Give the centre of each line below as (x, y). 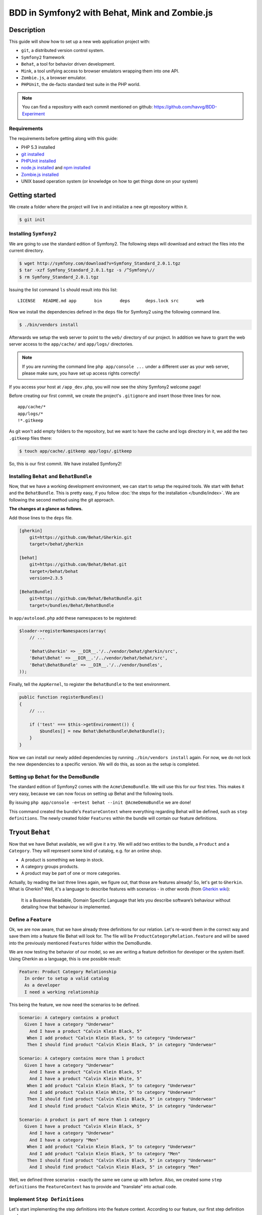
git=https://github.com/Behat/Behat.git (78, 564)
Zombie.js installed (40, 174)
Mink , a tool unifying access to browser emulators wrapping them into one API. (100, 71)
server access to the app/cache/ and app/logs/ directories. (71, 344)
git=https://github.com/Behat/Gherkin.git (81, 537)
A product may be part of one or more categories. (71, 873)
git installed (33, 154)
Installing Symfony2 (33, 234)
